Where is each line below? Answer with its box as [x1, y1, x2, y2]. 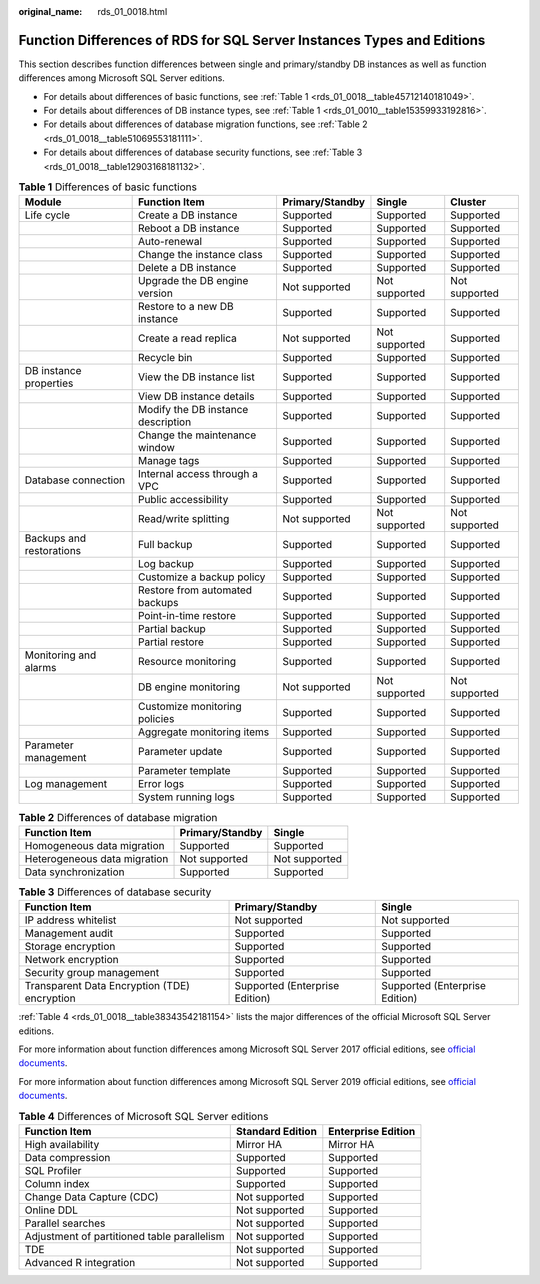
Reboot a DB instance [137, 221, 240, 235]
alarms [24, 661, 57, 675]
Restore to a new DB [137, 300, 234, 314]
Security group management [24, 966, 160, 980]
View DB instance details [137, 390, 255, 404]
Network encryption [24, 953, 119, 967]
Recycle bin [137, 351, 193, 365]
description [137, 415, 192, 429]
